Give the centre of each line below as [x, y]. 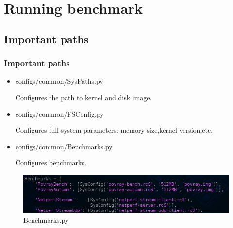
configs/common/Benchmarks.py [64, 146]
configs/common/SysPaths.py [59, 81]
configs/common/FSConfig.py [59, 114]
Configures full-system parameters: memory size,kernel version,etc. [114, 130]
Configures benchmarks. [51, 163]
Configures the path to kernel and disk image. [83, 97]
